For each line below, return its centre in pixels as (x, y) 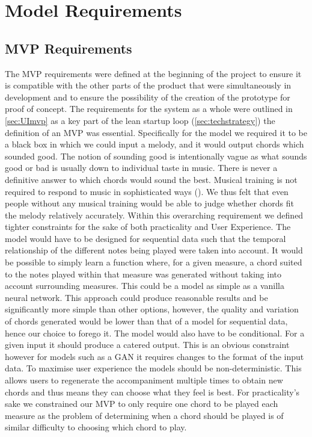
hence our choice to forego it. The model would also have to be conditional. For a (155, 333)
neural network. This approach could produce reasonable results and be (136, 297)
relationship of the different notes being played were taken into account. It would (154, 250)
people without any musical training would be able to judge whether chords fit (149, 203)
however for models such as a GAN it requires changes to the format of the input (154, 356)
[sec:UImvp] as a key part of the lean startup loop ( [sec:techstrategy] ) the (140, 120)
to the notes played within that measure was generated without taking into (143, 274)
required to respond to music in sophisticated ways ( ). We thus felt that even (147, 191)
